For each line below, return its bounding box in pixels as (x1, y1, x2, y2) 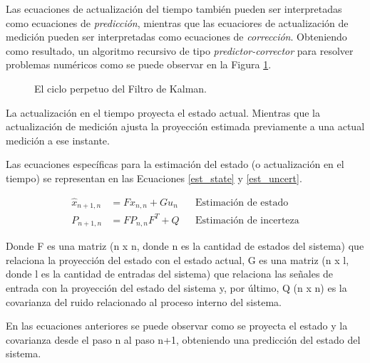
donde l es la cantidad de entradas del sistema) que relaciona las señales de (6, 266, 334, 281)
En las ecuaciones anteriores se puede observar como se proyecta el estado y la (6, 318, 348, 333)
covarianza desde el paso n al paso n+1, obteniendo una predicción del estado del (6, 332, 361, 347)
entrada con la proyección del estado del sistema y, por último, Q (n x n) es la (6, 280, 347, 295)
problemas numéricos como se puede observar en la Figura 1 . (6, 57, 272, 72)
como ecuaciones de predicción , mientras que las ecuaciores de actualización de (6, 15, 349, 30)
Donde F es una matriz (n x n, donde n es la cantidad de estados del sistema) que (6, 238, 364, 253)
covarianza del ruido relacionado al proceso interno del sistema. (6, 294, 282, 309)
